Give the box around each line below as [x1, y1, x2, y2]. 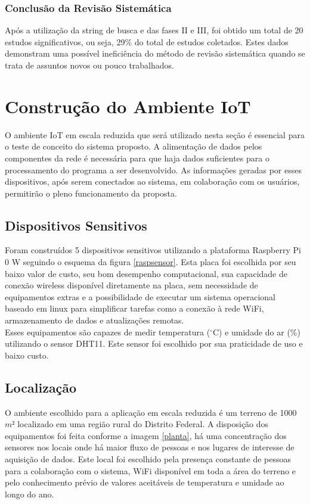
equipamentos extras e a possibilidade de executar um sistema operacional [5, 290, 275, 303]
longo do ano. [5, 487, 54, 500]
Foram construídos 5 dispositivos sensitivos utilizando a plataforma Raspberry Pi [5, 244, 301, 256]
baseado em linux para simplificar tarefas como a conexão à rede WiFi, [5, 302, 264, 315]
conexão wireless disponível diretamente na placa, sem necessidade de [5, 279, 258, 291]
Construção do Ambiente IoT [5, 94, 251, 118]
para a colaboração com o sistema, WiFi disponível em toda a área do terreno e [5, 464, 296, 477]
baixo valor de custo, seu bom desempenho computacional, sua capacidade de [5, 267, 287, 279]
